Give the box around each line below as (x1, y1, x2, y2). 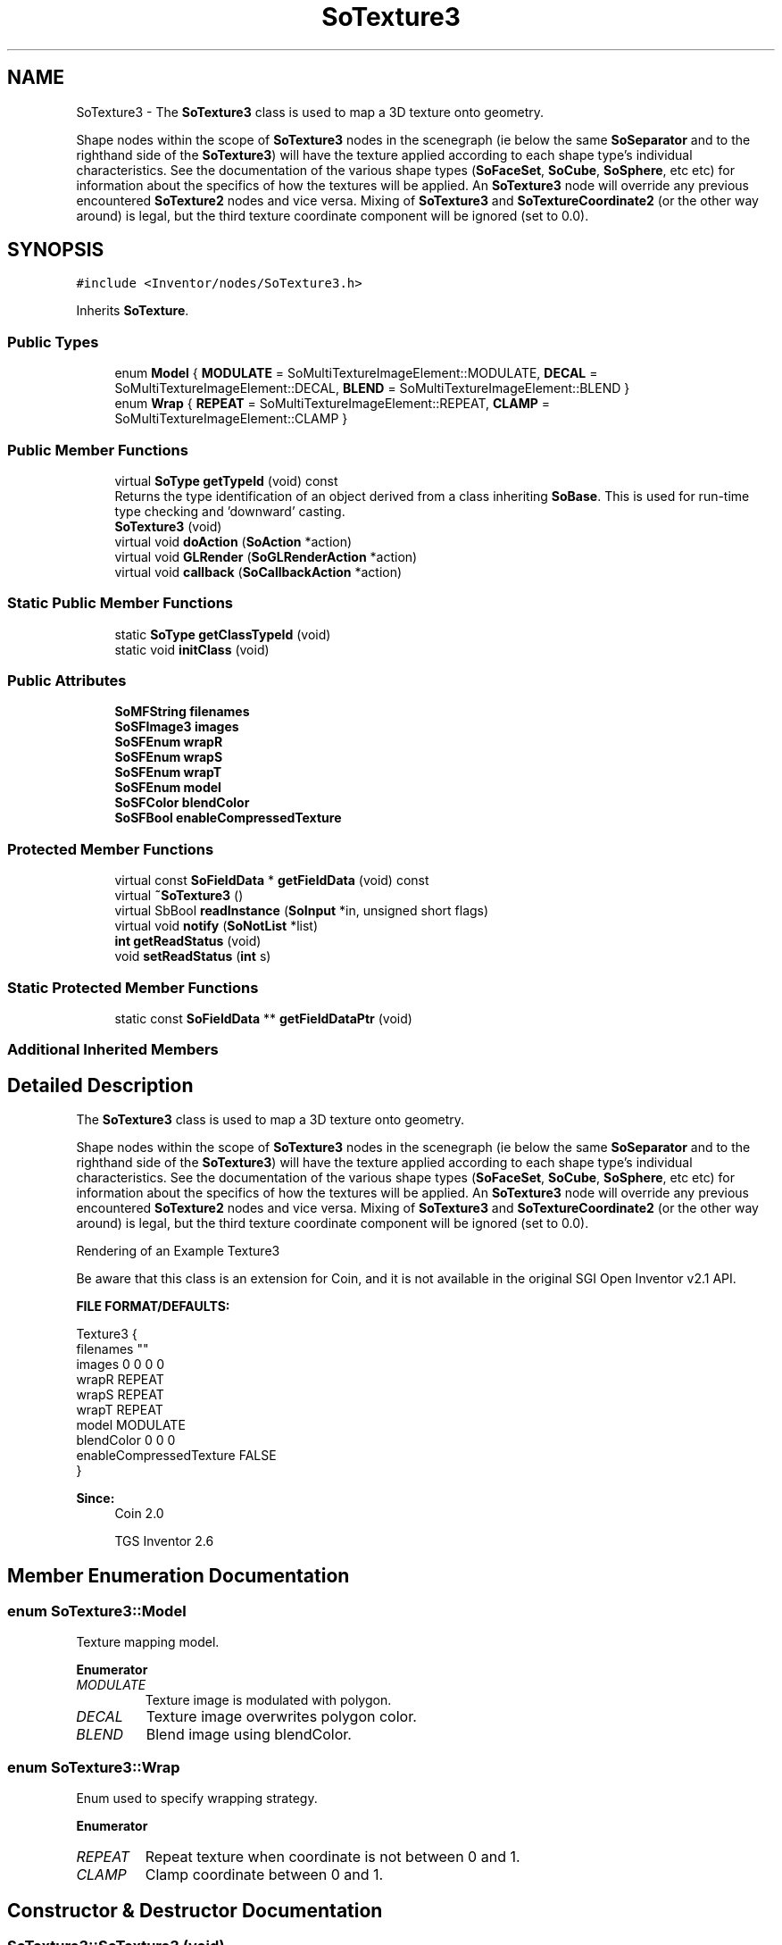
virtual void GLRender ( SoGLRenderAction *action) (114, 548, 418, 564)
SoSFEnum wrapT (114, 764, 222, 781)
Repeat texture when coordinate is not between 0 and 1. (145, 1848, 520, 1866)
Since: (76, 1490, 115, 1507)
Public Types (7, 332, 99, 351)
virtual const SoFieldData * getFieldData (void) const (114, 872, 429, 889)
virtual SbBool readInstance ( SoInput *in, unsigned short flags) (114, 903, 489, 919)
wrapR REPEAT (76, 1372, 164, 1388)
